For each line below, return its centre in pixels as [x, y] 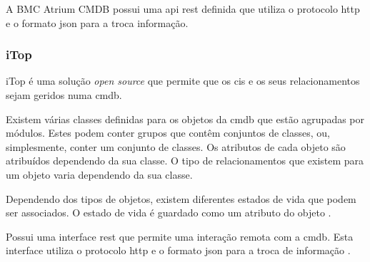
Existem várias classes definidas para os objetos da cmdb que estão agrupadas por [185, 119]
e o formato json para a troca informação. [97, 22]
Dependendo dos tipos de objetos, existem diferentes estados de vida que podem [181, 198]
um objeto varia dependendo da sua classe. [99, 174]
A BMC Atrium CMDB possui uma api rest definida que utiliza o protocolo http [183, 9]
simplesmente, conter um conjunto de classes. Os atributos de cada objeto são [176, 146]
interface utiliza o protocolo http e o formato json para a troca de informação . [178, 250]
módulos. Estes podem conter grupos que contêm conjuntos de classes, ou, [168, 133]
